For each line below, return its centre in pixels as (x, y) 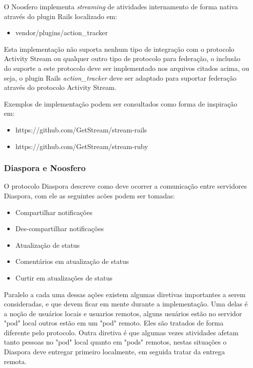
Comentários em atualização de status (72, 261)
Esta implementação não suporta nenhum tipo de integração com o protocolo (119, 49)
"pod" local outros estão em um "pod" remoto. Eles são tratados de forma (114, 323)
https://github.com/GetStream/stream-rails (81, 129)
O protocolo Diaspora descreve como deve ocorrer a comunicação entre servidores (126, 186)
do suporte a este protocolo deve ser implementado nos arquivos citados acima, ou (127, 68)
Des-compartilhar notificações (59, 228)
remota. (15, 361)
